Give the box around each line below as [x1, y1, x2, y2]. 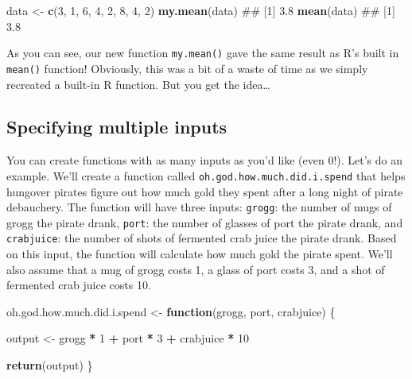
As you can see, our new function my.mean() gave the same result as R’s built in [6, 44, 399, 61]
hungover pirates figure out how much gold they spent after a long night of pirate [6, 183, 403, 199]
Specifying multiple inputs [6, 114, 227, 139]
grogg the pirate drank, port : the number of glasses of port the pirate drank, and [6, 214, 403, 230]
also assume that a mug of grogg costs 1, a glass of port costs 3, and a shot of [6, 261, 385, 277]
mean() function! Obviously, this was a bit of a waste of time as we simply [6, 60, 368, 76]
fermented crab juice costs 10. [6, 277, 151, 293]
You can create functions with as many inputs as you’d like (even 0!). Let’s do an [6, 152, 402, 168]
